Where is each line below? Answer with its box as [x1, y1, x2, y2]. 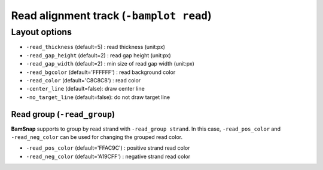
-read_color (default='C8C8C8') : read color [26, 76, 141, 84]
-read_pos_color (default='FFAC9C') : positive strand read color [26, 144, 191, 152]
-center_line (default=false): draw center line [26, 85, 145, 92]
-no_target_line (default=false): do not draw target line [26, 93, 170, 101]
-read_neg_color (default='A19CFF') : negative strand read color [26, 153, 191, 160]
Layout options [11, 27, 72, 38]
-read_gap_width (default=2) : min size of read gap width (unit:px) [26, 60, 194, 67]
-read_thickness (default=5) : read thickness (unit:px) [26, 44, 166, 51]
